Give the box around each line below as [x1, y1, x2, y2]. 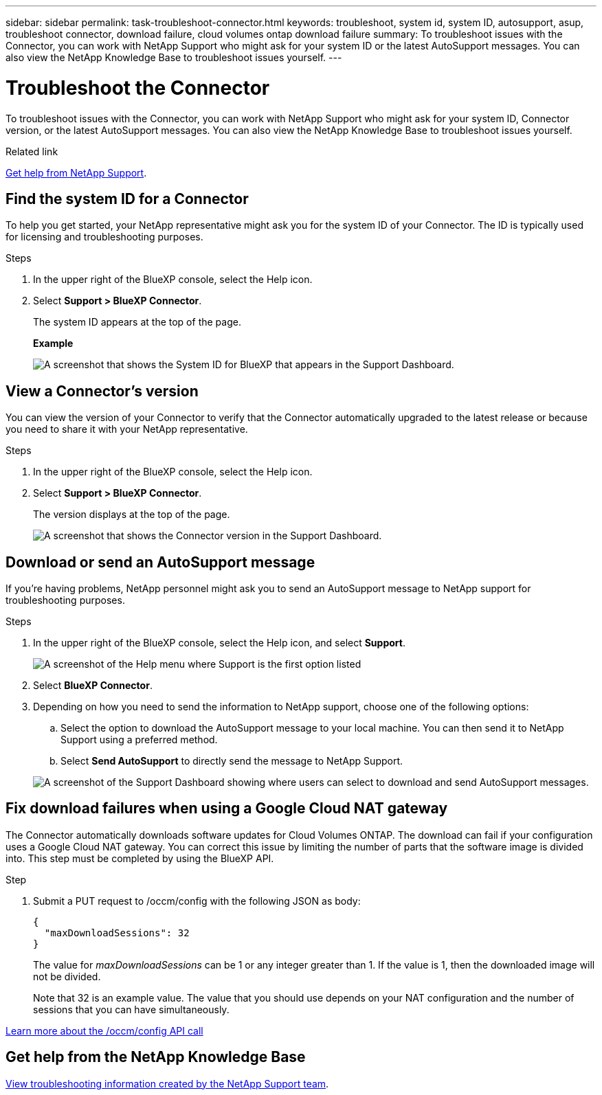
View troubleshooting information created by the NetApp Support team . [5, 1077, 329, 1090]
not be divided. [33, 970, 101, 982]
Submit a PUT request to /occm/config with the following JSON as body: [33, 894, 361, 907]
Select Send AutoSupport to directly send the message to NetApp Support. [60, 755, 403, 767]
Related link [5, 145, 58, 157]
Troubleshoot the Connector [5, 76, 270, 100]
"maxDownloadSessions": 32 [44, 927, 190, 938]
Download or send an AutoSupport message [5, 553, 315, 571]
